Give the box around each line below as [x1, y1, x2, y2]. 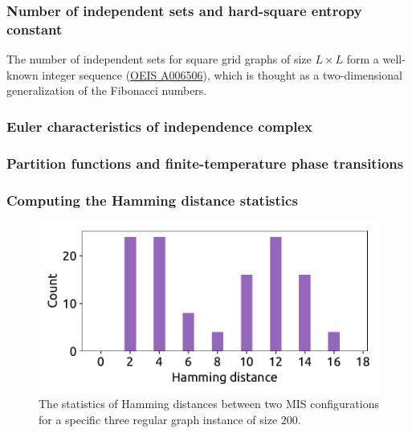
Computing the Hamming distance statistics [6, 190, 298, 210]
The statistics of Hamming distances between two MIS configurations [39, 395, 379, 412]
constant [6, 18, 63, 39]
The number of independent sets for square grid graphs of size [6, 51, 312, 67]
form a [346, 51, 379, 67]
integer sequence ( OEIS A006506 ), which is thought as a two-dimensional [42, 66, 402, 83]
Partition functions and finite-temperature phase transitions [6, 153, 404, 173]
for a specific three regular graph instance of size [39, 411, 278, 428]
